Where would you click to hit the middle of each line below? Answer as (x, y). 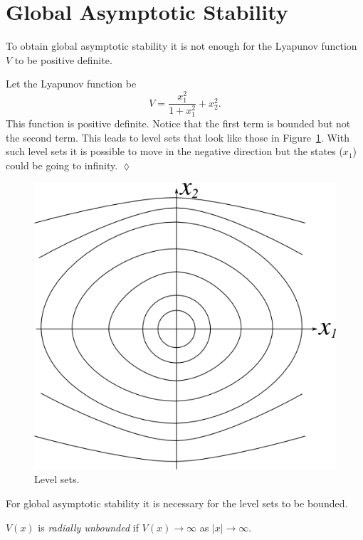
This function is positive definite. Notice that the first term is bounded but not (178, 123)
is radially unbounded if (88, 527)
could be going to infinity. (62, 165)
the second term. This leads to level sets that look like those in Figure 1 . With (178, 137)
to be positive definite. (63, 59)
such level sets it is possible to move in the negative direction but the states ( (174, 151)
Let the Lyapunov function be (71, 84)
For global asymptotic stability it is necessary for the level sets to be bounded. (177, 503)
